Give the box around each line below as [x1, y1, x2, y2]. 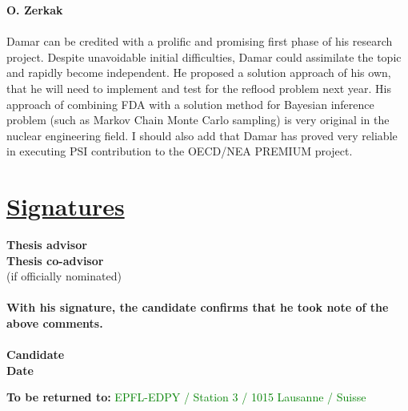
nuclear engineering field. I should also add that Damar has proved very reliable [6, 127, 398, 143]
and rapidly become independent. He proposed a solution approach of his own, [6, 64, 391, 81]
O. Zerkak [6, 2, 63, 18]
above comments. [6, 315, 103, 332]
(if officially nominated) [6, 268, 122, 284]
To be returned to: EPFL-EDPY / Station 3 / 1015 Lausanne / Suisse [6, 389, 366, 405]
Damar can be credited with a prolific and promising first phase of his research [6, 33, 393, 50]
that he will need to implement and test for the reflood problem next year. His [6, 79, 391, 96]
